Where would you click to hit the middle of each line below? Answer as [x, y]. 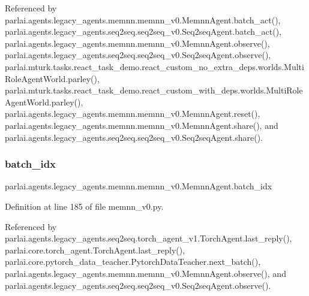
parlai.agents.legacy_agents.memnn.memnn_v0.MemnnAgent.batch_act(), [143, 19]
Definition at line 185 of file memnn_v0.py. [84, 206]
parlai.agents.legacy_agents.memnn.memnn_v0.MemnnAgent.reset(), [133, 114]
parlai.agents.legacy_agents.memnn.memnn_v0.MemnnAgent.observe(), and [145, 273]
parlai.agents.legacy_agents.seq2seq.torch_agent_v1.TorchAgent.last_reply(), [148, 238]
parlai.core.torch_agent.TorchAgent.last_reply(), [95, 250]
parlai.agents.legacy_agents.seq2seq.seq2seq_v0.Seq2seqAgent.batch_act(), [143, 31]
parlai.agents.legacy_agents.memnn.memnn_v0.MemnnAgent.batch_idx [139, 186]
